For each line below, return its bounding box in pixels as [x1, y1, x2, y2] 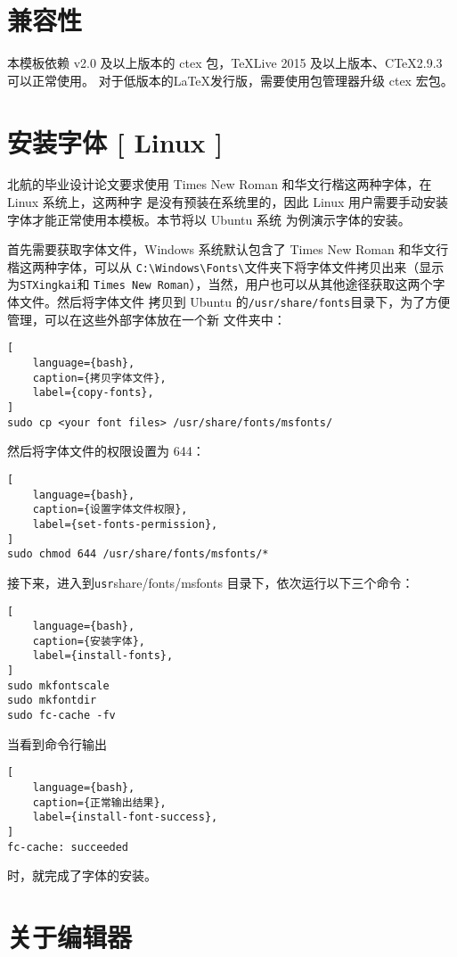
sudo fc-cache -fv [7, 709, 116, 722]
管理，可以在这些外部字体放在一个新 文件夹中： [7, 309, 286, 328]
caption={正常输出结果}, [32, 796, 167, 809]
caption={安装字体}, [32, 634, 145, 648]
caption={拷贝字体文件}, [32, 371, 167, 384]
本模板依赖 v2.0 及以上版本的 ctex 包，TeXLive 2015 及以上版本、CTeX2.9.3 [7, 54, 443, 72]
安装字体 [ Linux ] [7, 123, 224, 160]
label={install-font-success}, [32, 811, 218, 824]
